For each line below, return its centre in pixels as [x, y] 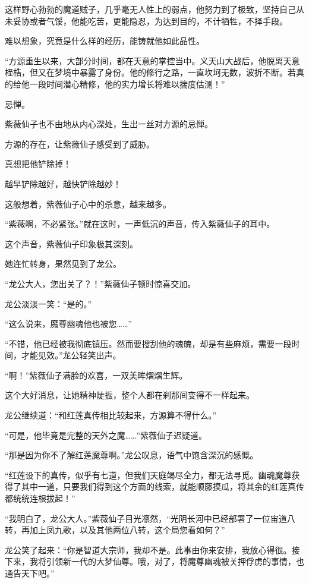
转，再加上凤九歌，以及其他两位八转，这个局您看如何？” [115, 530]
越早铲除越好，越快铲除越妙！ [63, 183]
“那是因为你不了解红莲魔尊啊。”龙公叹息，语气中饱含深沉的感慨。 [132, 455]
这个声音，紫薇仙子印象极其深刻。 [71, 243]
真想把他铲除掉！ [38, 164]
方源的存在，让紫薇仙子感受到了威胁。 [80, 144]
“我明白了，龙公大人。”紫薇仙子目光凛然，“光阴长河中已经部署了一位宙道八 [150, 518]
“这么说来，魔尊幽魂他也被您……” [68, 324]
